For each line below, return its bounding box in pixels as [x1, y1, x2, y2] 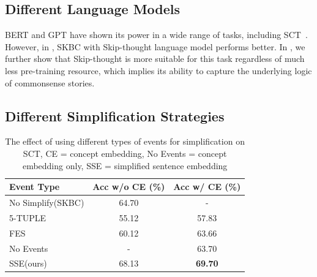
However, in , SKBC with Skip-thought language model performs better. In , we [5, 40, 305, 53]
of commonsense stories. [5, 76, 95, 89]
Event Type [9, 180, 60, 193]
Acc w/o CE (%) [92, 180, 165, 193]
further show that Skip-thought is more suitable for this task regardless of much [5, 52, 305, 65]
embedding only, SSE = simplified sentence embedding [22, 159, 228, 172]
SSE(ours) [9, 257, 47, 270]
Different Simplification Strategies [5, 106, 225, 125]
